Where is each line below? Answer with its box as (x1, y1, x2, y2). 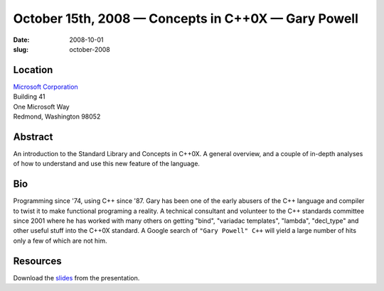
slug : (13, 45, 28, 53)
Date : (13, 35, 30, 44)
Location (13, 64, 53, 76)
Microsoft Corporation (13, 82, 78, 91)
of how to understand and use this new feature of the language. (13, 160, 201, 168)
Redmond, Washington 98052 (13, 112, 101, 121)
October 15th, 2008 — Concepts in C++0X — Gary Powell (13, 11, 359, 26)
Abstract (13, 131, 53, 143)
